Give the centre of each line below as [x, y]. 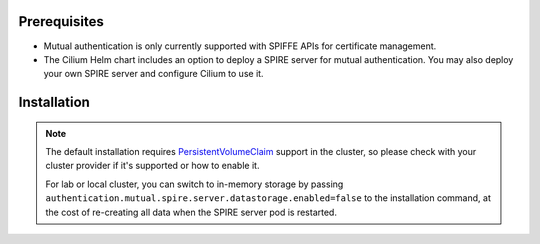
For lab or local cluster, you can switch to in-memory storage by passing [194, 184]
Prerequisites [61, 21]
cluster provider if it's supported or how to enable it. [152, 166]
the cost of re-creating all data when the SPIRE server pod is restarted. [191, 212]
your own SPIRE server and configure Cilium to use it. [153, 74]
